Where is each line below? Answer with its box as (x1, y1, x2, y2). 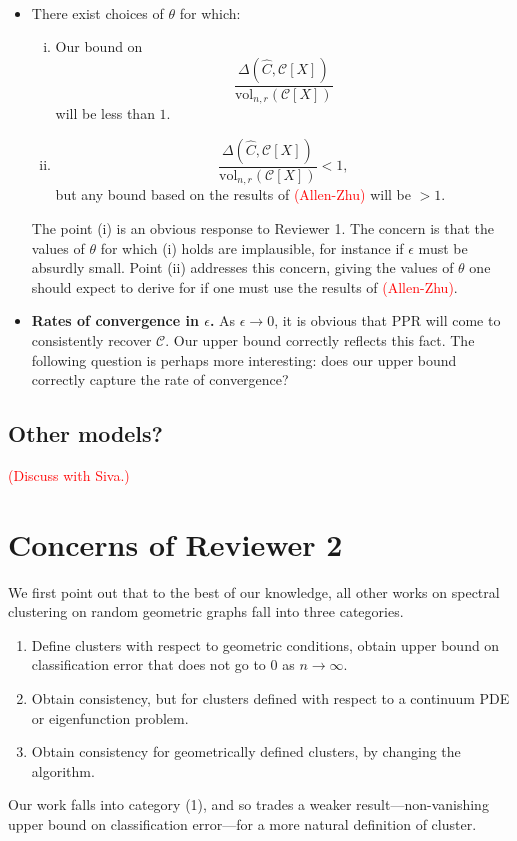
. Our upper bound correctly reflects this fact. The (165, 329, 475, 350)
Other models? (8, 418, 164, 449)
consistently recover (31, 329, 152, 350)
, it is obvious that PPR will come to (274, 310, 501, 331)
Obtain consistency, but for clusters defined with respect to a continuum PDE (31, 687, 510, 708)
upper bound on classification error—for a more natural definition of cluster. (8, 813, 477, 834)
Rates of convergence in (31, 310, 199, 331)
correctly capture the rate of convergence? (31, 369, 289, 390)
